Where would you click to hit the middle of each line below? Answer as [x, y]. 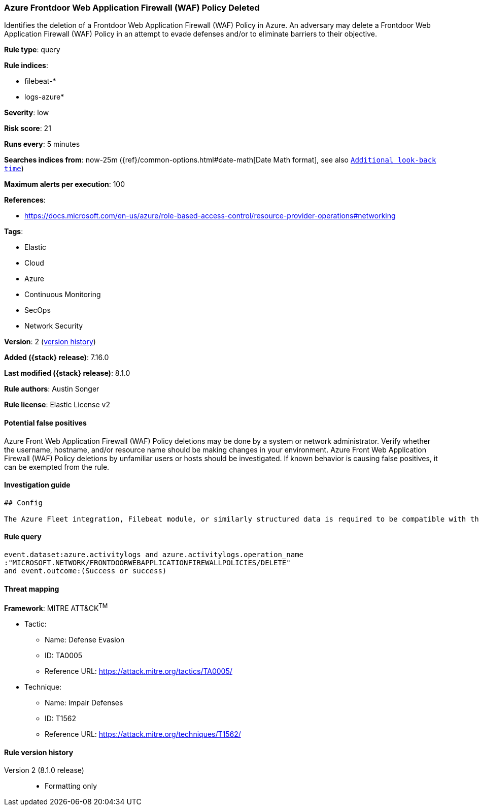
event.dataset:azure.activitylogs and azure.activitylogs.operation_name [154, 555]
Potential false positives [45, 423]
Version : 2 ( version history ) [50, 342]
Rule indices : [26, 66]
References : [25, 200]
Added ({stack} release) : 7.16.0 [57, 358]
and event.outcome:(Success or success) [85, 571]
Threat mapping [32, 589]
